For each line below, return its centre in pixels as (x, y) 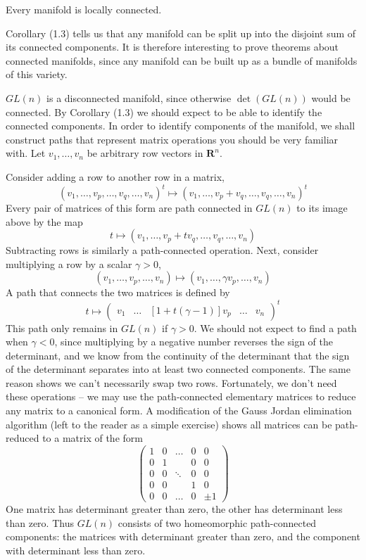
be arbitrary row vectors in (145, 153)
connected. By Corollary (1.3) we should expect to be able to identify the (164, 112)
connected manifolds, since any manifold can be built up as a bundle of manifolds (182, 60)
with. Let (26, 153)
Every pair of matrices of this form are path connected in (129, 208)
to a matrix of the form (93, 438)
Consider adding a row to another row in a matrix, (115, 176)
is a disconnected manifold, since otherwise (139, 97)
